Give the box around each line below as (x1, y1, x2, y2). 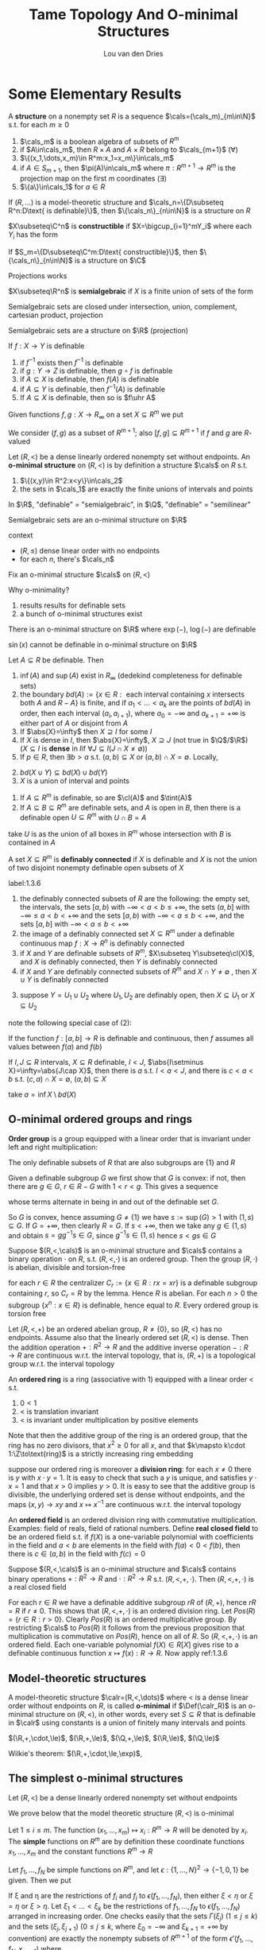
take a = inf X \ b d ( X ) (8, 1090, 77, 1099)
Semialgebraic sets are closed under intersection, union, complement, (8, 301, 237, 311)
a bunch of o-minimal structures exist (19, 609, 143, 619)
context (8, 530, 33, 540)
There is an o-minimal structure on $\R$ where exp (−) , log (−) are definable (8, 624, 256, 634)
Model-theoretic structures (8, 1672, 147, 1685)
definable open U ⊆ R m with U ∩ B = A (19, 811, 147, 822)
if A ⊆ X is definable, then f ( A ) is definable (19, 375, 160, 384)
